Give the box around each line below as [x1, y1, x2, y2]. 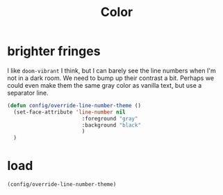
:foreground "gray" [81, 115, 138, 122]
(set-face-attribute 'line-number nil [13, 109, 126, 116]
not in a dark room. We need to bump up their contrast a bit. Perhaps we [7, 74, 214, 82]
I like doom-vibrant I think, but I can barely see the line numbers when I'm [7, 66, 217, 75]
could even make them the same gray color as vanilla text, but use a [7, 81, 202, 89]
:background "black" [81, 121, 141, 129]
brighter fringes [7, 43, 101, 59]
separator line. [7, 88, 49, 97]
